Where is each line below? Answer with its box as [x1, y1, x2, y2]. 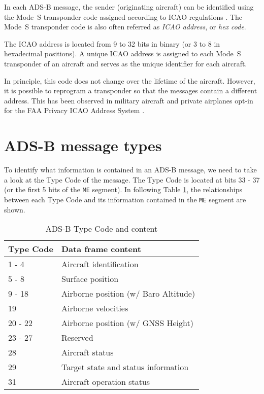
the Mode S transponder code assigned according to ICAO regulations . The [4, 11, 243, 22]
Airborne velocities [61, 302, 128, 314]
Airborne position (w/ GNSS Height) [61, 317, 193, 329]
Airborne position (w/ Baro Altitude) [61, 288, 195, 300]
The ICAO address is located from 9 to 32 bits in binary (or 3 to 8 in [4, 38, 220, 49]
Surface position [61, 273, 119, 285]
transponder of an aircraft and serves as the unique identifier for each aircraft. [4, 58, 247, 68]
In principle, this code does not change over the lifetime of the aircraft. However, [4, 75, 255, 86]
